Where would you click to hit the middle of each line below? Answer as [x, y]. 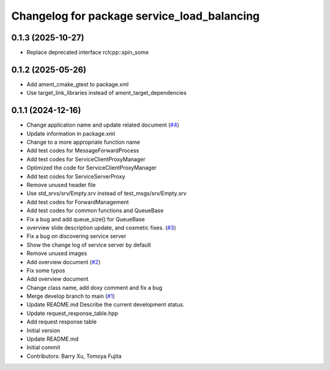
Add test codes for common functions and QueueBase [95, 210]
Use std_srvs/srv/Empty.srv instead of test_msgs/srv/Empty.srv [106, 193]
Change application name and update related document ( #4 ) [103, 125]
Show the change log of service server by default [89, 245]
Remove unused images [57, 253]
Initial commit [43, 347]
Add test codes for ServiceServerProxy [76, 176]
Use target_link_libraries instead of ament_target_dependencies [107, 93]
